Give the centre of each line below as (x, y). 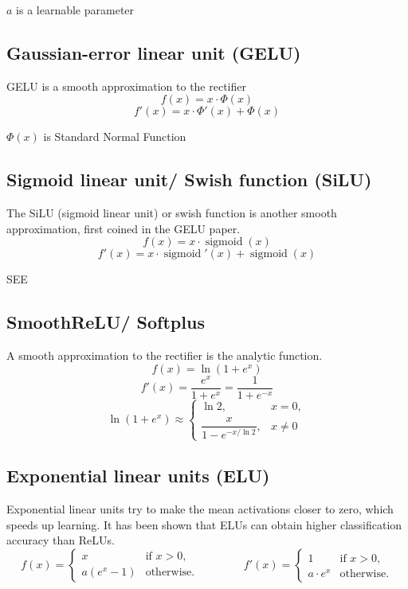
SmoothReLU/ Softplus (106, 322)
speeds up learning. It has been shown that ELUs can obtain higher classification (204, 524)
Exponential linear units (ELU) (138, 476)
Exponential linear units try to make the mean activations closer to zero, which (200, 509)
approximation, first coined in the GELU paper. (124, 228)
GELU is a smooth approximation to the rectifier (126, 86)
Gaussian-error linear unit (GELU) (154, 52)
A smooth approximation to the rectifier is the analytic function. (165, 355)
